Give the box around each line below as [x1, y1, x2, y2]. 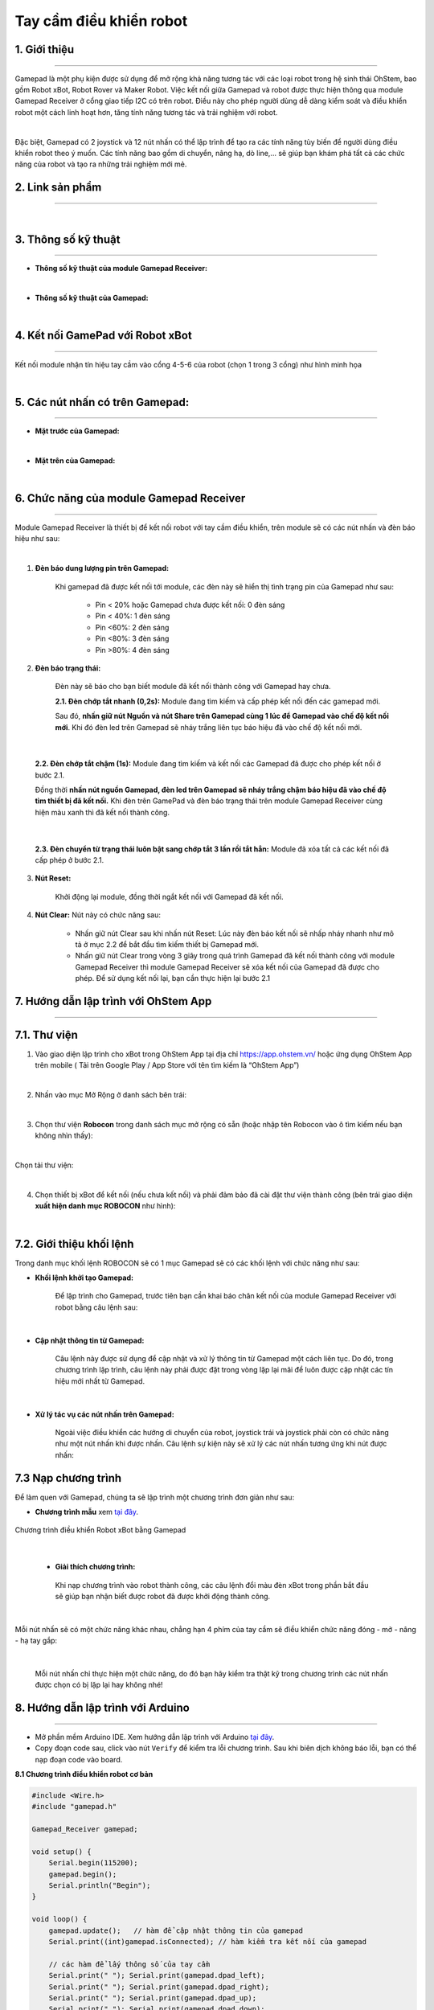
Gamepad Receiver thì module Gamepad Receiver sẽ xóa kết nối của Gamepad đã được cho [75, 962, 379, 972]
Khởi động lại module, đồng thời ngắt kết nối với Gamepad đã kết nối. [55, 892, 284, 901]
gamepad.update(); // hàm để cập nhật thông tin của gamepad [48, 1926, 304, 1935]
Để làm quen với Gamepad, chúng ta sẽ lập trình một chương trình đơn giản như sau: [14, 1492, 295, 1502]
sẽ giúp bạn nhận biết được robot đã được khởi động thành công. [55, 1592, 271, 1602]
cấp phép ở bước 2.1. [35, 855, 104, 865]
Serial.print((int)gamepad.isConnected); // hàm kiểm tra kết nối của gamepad [48, 1938, 367, 1946]
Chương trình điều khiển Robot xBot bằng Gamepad [14, 1525, 186, 1535]
